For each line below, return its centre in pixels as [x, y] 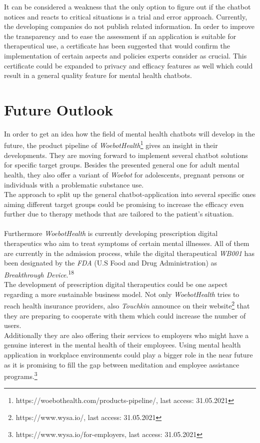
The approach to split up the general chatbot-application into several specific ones [130, 194]
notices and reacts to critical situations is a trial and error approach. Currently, [126, 16]
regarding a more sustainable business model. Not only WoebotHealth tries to [122, 294]
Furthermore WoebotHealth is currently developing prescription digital [111, 233]
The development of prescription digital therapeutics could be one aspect [116, 284]
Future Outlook [59, 109]
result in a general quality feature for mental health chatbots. [98, 75]
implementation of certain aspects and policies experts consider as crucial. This [125, 55]
